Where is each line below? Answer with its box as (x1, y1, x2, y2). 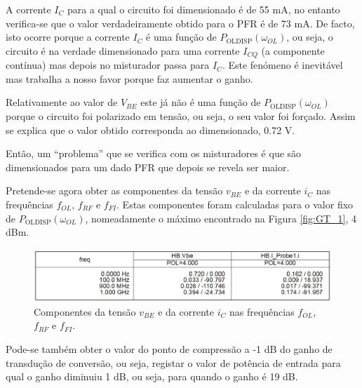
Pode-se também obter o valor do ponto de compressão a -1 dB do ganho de (6, 341, 333, 356)
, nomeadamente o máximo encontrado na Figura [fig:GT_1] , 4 (85, 210, 357, 225)
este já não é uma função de (140, 95, 261, 109)
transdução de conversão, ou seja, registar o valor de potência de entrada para (6, 355, 341, 370)
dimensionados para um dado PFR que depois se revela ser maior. (6, 159, 290, 174)
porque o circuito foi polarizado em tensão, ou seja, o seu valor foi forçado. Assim (6, 109, 356, 123)
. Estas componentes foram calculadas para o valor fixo (116, 196, 354, 211)
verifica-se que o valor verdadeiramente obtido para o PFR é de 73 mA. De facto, (6, 15, 355, 30)
